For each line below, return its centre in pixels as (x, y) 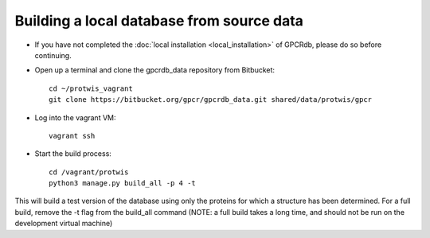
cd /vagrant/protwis (89, 172)
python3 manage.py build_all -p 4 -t (123, 183)
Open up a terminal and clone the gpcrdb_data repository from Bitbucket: (154, 70)
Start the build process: (73, 154)
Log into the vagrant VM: (75, 117)
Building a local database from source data (159, 21)
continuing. (53, 55)
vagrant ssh (72, 136)
